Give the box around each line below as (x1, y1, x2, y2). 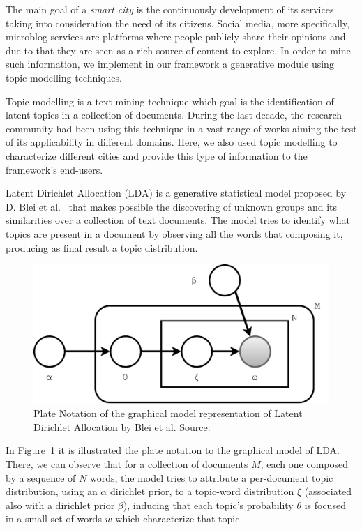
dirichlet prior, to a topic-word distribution (110, 484, 294, 499)
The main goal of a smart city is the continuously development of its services (6, 2, 334, 16)
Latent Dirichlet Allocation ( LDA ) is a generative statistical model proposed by (6, 185, 347, 200)
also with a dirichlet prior (6, 497, 115, 512)
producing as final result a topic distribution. (6, 240, 198, 255)
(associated (304, 484, 352, 499)
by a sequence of (6, 470, 76, 485)
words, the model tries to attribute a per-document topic (89, 470, 333, 485)
